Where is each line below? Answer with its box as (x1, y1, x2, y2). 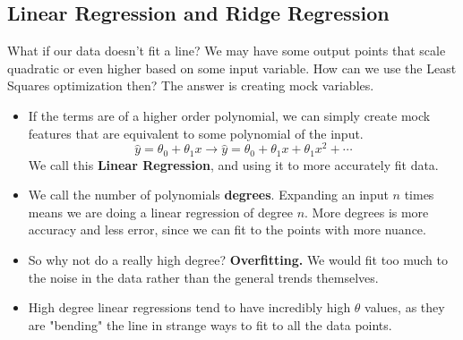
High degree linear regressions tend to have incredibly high (28, 298, 351, 317)
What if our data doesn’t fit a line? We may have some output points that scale (7, 41, 446, 60)
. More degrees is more (304, 202, 429, 221)
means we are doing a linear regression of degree (28, 202, 293, 221)
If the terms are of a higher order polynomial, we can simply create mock (28, 106, 431, 124)
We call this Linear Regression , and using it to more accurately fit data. (28, 155, 439, 174)
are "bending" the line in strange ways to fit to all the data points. (28, 315, 392, 334)
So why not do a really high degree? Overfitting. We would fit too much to (28, 251, 448, 269)
